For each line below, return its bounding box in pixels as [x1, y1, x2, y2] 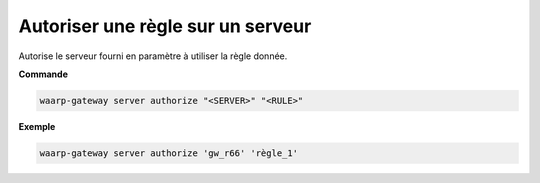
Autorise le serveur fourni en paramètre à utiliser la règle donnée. [18, 50, 288, 62]
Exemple [18, 120, 56, 132]
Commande [18, 68, 69, 80]
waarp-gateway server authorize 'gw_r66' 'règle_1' [39, 147, 299, 159]
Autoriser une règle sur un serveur [18, 15, 312, 37]
